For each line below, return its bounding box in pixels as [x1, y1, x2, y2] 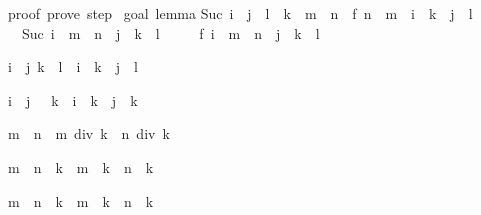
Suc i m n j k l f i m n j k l [21, 22, 320, 43]
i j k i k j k [8, 89, 138, 110]
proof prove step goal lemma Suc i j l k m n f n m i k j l [8, 3, 473, 23]
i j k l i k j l [8, 56, 138, 77]
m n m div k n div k [8, 123, 170, 144]
